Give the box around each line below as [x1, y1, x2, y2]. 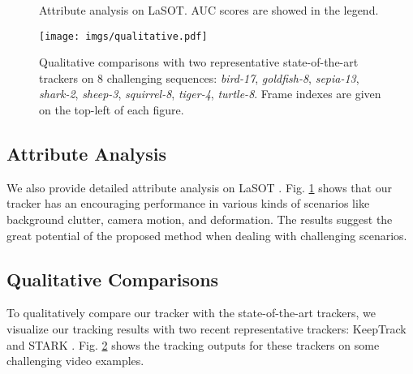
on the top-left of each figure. [39, 101, 184, 118]
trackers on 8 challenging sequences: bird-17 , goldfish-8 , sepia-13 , [39, 69, 359, 86]
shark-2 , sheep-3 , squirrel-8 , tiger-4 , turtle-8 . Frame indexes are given [39, 85, 381, 102]
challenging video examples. [6, 352, 144, 369]
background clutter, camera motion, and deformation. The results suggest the [6, 211, 393, 228]
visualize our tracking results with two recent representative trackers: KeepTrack [6, 320, 407, 337]
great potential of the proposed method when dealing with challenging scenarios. [6, 226, 407, 243]
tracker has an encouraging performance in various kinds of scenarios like [6, 195, 370, 212]
